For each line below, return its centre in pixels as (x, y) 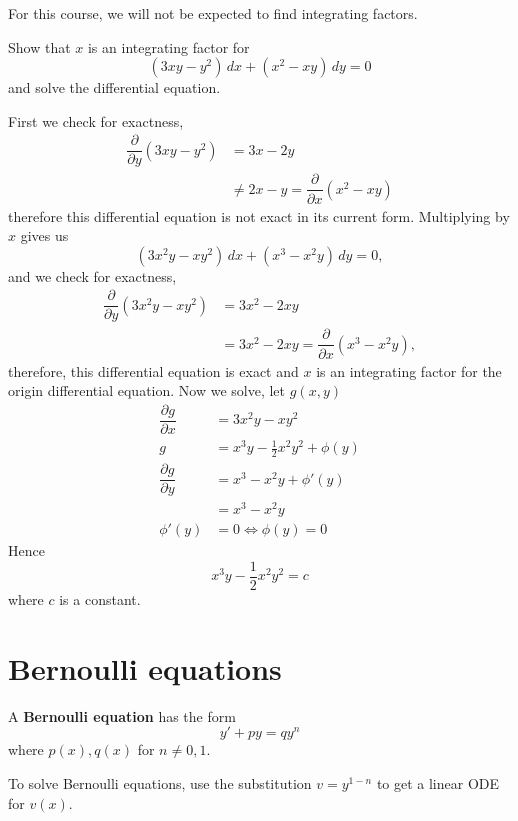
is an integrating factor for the (409, 370)
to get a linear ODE (438, 782)
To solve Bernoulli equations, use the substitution (160, 782)
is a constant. (100, 599)
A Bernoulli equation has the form (122, 715)
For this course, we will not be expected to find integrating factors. (213, 13)
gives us (44, 235)
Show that (39, 46)
